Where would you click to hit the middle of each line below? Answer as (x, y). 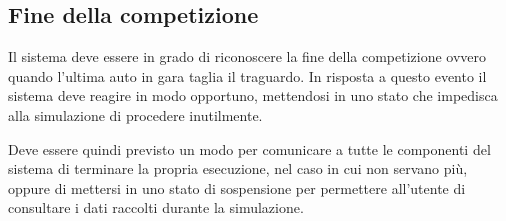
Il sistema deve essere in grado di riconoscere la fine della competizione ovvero (247, 56)
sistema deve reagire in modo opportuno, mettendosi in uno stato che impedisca (253, 95)
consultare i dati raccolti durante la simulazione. (156, 207)
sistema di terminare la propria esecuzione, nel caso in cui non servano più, (238, 168)
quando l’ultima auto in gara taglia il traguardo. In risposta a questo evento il (247, 75)
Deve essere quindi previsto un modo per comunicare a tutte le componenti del (249, 148)
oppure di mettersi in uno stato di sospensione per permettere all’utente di (237, 187)
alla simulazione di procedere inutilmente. (135, 114)
